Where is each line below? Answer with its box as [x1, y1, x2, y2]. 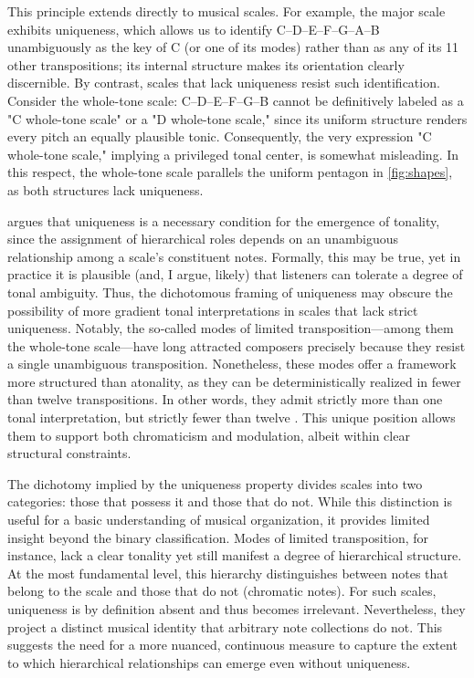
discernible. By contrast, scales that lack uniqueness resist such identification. [7, 73, 440, 92]
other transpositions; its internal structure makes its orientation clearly [7, 55, 405, 74]
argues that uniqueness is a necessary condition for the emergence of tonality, [7, 211, 440, 230]
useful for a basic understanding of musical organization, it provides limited [7, 510, 430, 529]
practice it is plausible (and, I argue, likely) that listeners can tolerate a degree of [7, 265, 463, 284]
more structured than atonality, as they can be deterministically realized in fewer [7, 371, 461, 391]
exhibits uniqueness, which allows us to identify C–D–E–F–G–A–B [7, 19, 380, 38]
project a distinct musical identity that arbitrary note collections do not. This [7, 617, 443, 636]
